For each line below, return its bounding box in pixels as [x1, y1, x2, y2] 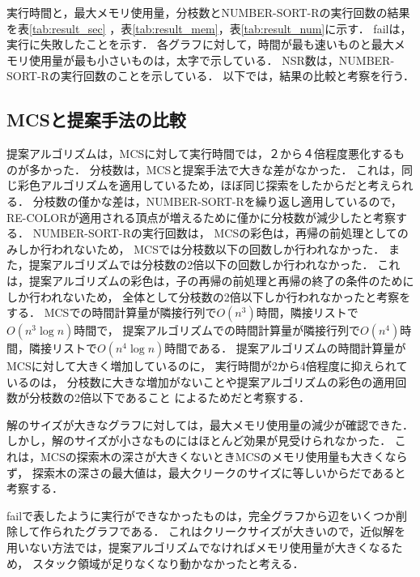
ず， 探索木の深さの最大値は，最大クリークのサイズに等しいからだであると [6, 464, 406, 481]
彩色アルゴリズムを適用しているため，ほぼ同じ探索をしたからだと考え [17, 177, 391, 194]
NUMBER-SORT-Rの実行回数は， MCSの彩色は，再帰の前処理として [32, 224, 397, 241]
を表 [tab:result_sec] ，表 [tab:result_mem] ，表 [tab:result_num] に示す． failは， [6, 19, 412, 36]
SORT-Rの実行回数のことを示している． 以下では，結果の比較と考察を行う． [6, 67, 415, 84]
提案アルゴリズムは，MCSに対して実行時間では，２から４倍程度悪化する [6, 145, 393, 162]
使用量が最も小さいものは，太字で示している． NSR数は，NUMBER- [28, 51, 395, 68]
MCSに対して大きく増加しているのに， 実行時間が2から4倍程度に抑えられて [6, 357, 408, 374]
